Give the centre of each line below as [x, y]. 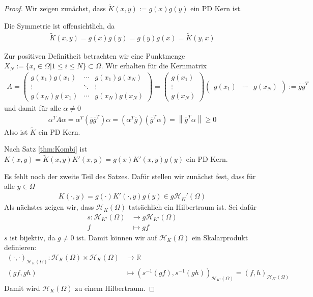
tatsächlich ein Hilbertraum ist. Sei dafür [192, 207]
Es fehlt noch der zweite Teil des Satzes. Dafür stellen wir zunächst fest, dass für [130, 176]
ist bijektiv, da [33, 237]
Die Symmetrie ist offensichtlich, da [60, 25]
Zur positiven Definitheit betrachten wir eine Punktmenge [95, 55]
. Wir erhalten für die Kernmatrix [154, 66]
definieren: [20, 247]
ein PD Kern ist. [216, 8]
